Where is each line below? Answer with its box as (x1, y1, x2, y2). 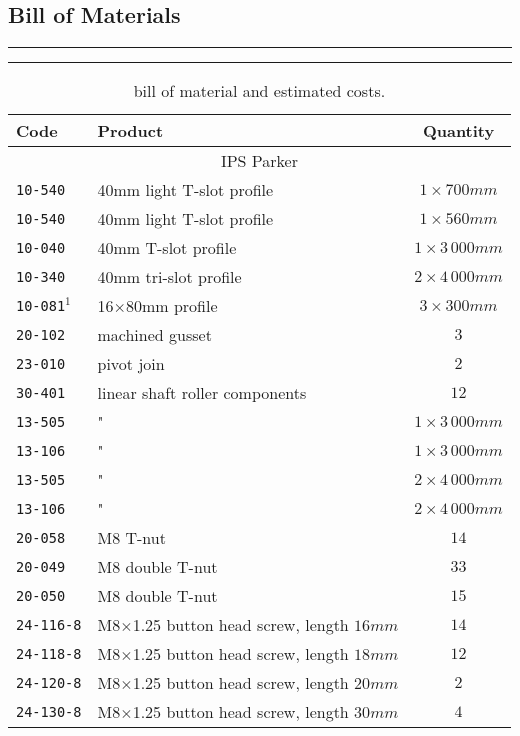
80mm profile (125, 294, 218, 318)
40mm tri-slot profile (97, 265, 242, 289)
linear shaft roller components (97, 381, 307, 405)
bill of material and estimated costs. (133, 79, 386, 103)
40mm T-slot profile (97, 236, 237, 260)
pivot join (97, 352, 165, 376)
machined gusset (97, 323, 212, 347)
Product (97, 119, 164, 143)
